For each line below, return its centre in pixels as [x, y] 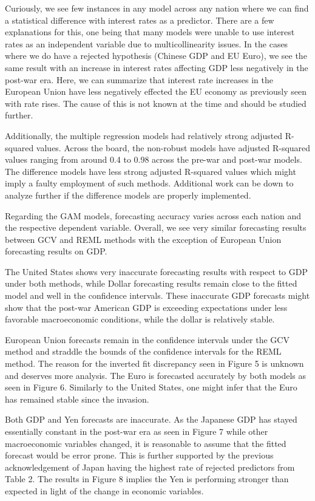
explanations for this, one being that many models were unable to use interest [150, 32]
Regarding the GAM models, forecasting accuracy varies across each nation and [153, 215]
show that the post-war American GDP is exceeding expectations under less [146, 307]
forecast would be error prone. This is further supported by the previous [139, 455]
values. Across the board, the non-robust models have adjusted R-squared [173, 147]
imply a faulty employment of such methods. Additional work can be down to [149, 183]
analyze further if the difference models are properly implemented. [128, 195]
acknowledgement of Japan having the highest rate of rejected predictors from [150, 467]
